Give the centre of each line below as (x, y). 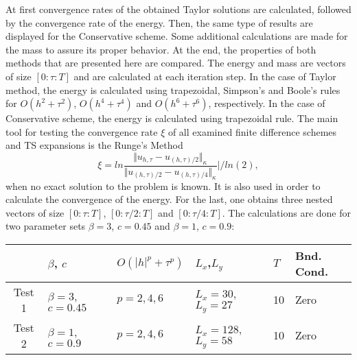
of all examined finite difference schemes (252, 131)
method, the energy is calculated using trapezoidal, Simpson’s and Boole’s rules (173, 89)
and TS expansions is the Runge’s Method (94, 145)
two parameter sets (46, 226)
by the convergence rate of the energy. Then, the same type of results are (159, 22)
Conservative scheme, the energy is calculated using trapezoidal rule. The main (172, 118)
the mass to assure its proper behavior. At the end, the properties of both (161, 49)
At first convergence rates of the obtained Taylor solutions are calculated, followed (178, 9)
